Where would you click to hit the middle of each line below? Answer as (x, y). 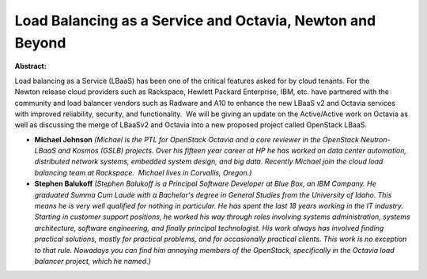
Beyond (40, 43)
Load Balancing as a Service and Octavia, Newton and (195, 21)
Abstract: (30, 66)
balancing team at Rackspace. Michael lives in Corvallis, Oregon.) (143, 172)
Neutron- (376, 139)
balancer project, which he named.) (93, 261)
